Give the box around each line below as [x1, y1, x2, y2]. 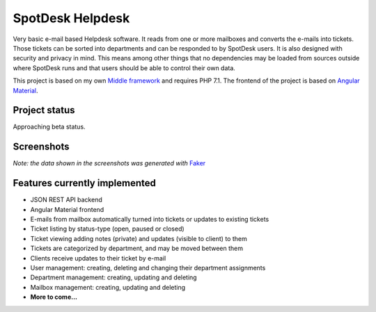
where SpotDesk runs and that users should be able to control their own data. [13, 63, 236, 72]
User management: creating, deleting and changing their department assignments [30, 263, 266, 272]
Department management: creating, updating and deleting [30, 273, 198, 281]
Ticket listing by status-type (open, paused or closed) [30, 224, 185, 233]
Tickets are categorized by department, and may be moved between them [30, 244, 244, 253]
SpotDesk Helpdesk [13, 10, 130, 26]
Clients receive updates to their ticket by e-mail [30, 254, 166, 262]
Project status [13, 104, 76, 116]
